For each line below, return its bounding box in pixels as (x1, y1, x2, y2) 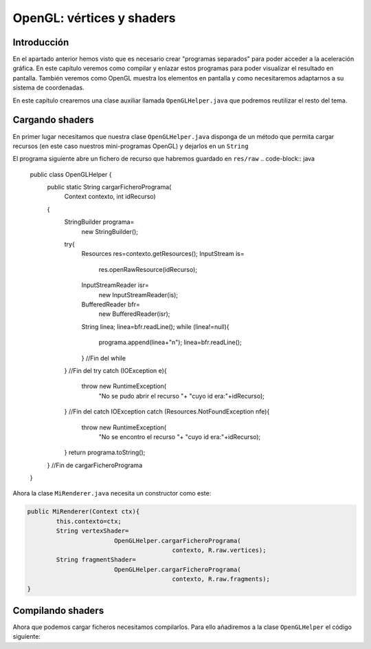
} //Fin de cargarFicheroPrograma (47, 461, 143, 469)
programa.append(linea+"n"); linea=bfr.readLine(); (98, 338, 242, 347)
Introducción (12, 36, 69, 48)
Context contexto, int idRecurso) (64, 193, 156, 201)
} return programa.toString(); (64, 448, 146, 457)
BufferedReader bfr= (81, 300, 140, 308)
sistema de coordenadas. (12, 83, 85, 92)
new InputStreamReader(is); (98, 290, 179, 299)
